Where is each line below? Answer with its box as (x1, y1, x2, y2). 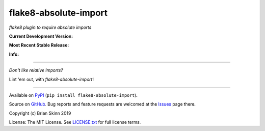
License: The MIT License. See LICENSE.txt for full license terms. (9, 119, 141, 125)
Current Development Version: (9, 33, 73, 39)
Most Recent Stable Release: (9, 42, 69, 48)
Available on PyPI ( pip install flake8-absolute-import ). (9, 92, 138, 98)
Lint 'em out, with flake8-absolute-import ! (9, 76, 94, 82)
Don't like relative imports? (9, 67, 63, 73)
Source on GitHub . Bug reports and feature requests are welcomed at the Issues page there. (9, 101, 196, 107)
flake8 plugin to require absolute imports (9, 24, 92, 30)
